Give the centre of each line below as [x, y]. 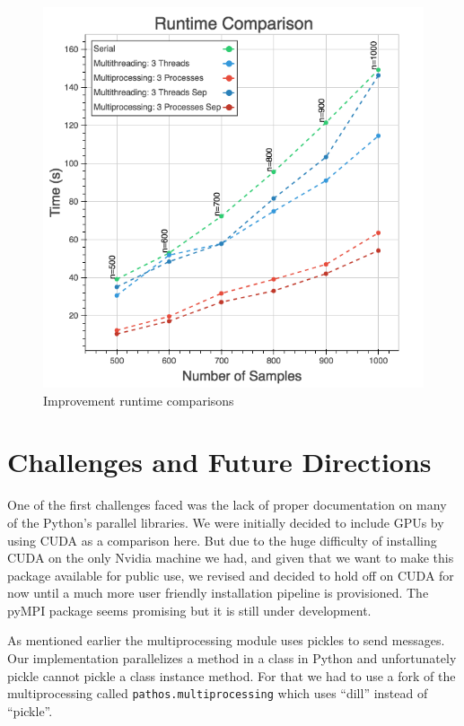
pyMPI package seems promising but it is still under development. [189, 610]
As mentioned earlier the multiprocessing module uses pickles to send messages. [226, 640]
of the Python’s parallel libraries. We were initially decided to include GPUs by [226, 522]
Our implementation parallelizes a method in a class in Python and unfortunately [232, 658]
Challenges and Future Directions [219, 462]
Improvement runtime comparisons [139, 400]
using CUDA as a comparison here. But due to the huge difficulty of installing [222, 540]
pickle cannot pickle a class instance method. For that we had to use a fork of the [232, 675]
